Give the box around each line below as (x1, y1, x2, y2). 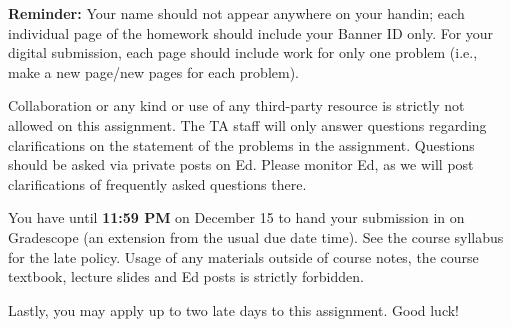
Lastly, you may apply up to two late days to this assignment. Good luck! (8, 299, 460, 320)
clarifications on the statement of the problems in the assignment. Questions (8, 134, 475, 155)
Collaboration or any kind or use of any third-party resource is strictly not (8, 95, 465, 116)
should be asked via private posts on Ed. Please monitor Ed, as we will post (8, 154, 474, 175)
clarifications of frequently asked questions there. (8, 173, 307, 194)
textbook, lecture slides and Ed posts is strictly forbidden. (8, 266, 364, 287)
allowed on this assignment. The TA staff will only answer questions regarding (8, 114, 487, 135)
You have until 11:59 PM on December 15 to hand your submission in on (8, 207, 465, 228)
